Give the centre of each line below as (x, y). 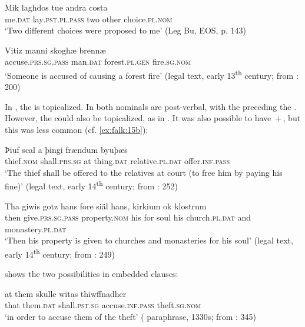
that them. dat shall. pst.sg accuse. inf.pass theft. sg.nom (103, 305)
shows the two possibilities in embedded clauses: (92, 274)
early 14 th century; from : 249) (60, 253)
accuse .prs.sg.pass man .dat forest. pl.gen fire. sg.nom (98, 61)
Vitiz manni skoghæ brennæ (55, 50)
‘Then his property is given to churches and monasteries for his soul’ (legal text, (149, 240)
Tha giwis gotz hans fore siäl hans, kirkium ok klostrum (106, 206)
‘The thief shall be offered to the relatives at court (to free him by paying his (144, 172)
